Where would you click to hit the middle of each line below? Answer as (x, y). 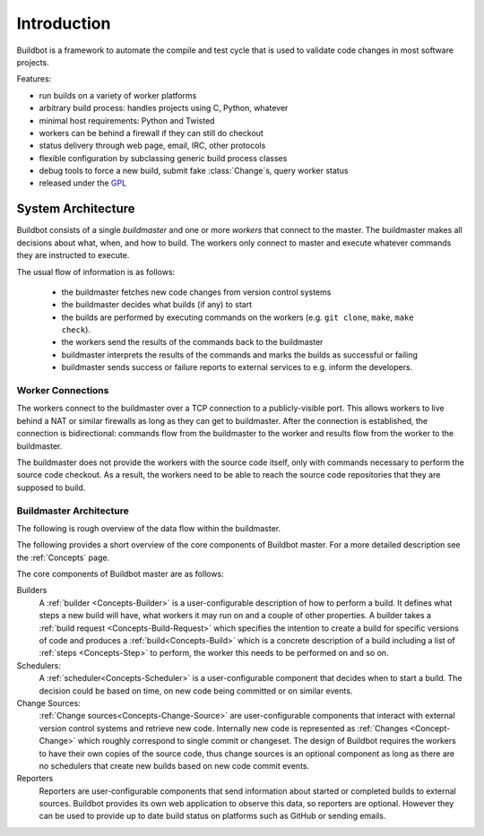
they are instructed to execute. (73, 255)
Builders (32, 590)
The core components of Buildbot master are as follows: (120, 574)
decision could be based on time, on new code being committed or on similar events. (196, 691)
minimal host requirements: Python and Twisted (127, 120)
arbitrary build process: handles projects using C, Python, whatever (164, 108)
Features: (34, 79)
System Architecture (76, 209)
